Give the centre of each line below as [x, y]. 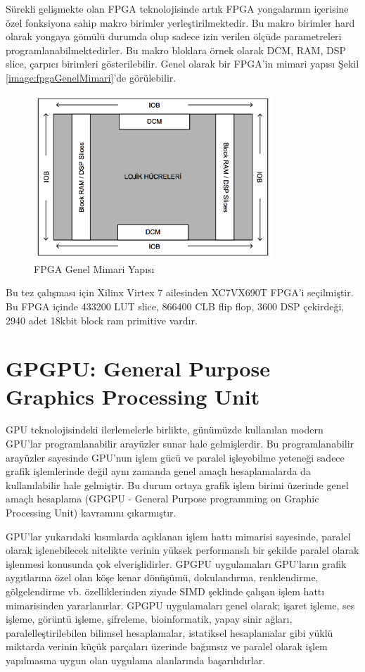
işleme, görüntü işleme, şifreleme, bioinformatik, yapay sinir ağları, [149, 619]
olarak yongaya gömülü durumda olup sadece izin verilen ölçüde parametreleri [174, 36]
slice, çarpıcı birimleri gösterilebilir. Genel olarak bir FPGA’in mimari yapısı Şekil [182, 64]
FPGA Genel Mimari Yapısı [94, 268]
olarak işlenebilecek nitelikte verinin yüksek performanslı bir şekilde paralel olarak [182, 550]
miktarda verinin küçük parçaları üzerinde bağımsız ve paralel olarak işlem [167, 646]
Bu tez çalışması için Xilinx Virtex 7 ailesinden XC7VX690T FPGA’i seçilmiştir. [180, 292]
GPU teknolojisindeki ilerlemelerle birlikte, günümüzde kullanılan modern [165, 430]
